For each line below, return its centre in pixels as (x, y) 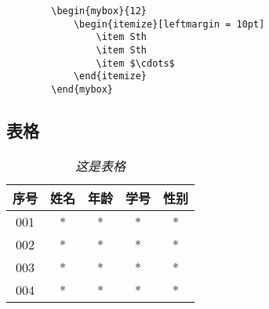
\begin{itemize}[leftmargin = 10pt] (169, 24)
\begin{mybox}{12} (99, 11)
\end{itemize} (110, 76)
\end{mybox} (82, 89)
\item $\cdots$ (135, 63)
